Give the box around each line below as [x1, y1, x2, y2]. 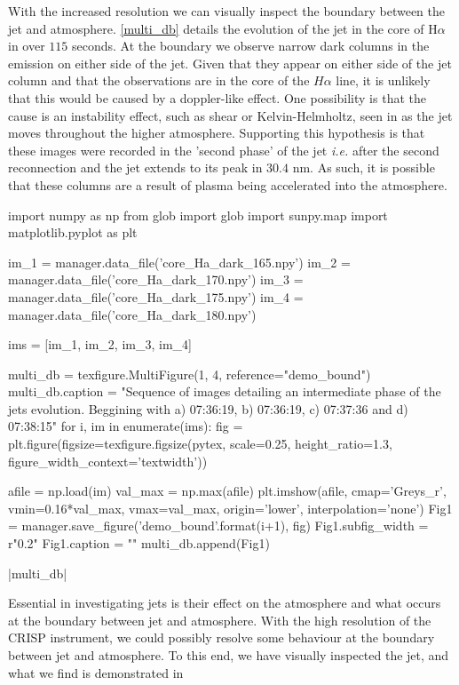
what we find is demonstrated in [8, 663, 184, 681]
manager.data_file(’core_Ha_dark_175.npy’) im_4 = [8, 287, 304, 306]
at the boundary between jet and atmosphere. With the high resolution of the [8, 610, 431, 629]
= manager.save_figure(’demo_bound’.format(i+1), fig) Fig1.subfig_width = [8, 516, 429, 535]
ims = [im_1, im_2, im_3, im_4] [8, 335, 192, 354]
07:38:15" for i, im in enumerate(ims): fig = [8, 417, 243, 435]
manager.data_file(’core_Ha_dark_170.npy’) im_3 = [8, 270, 304, 289]
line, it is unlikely [336, 71, 431, 90]
